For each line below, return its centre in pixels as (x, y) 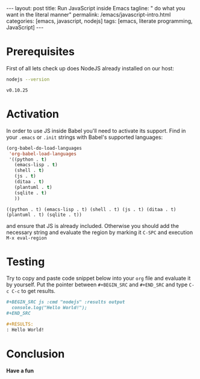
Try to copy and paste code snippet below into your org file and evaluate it (98, 279)
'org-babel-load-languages (43, 154)
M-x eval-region (27, 238)
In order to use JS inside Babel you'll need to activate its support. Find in (96, 131)
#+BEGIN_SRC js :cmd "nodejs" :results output (66, 302)
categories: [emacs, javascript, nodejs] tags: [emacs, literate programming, (99, 21)
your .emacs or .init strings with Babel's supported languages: (85, 137)
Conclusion (36, 354)
